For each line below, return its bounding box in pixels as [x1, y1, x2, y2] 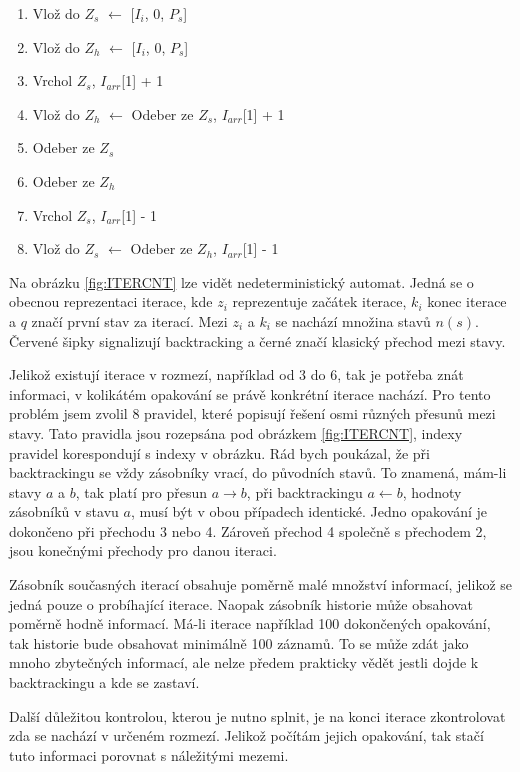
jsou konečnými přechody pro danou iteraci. [9, 540, 277, 561]
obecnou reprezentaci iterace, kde [9, 291, 213, 312]
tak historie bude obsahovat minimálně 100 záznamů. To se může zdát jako [9, 632, 469, 653]
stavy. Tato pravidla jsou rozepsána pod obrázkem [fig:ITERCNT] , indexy [9, 422, 463, 443]
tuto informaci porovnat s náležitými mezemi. [9, 744, 289, 765]
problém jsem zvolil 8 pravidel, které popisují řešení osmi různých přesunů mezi [9, 403, 496, 424]
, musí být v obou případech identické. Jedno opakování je [130, 501, 488, 522]
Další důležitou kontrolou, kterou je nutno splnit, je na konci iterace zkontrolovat [9, 705, 506, 726]
